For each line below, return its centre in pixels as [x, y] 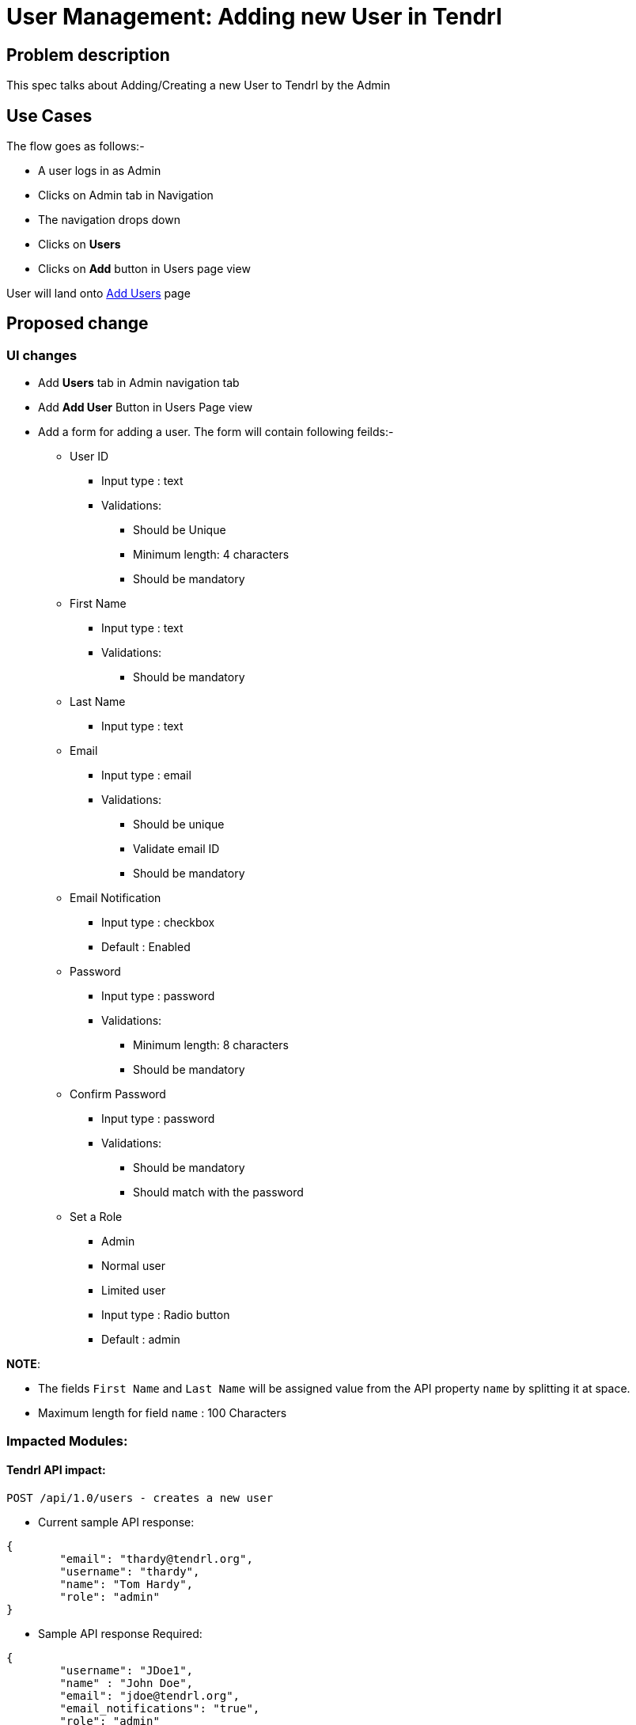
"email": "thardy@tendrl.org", [156, 1558]
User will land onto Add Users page [98, 294]
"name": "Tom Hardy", [127, 1584]
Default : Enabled [146, 947]
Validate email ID [176, 849]
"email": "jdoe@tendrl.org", [150, 1695]
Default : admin [141, 1340]
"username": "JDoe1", [127, 1670]
